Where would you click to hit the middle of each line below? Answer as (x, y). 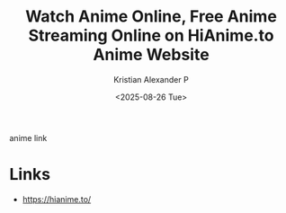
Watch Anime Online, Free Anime (151, 17)
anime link (28, 138)
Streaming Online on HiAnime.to (151, 35)
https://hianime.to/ (57, 199)
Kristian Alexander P (151, 79)
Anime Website (151, 55)
